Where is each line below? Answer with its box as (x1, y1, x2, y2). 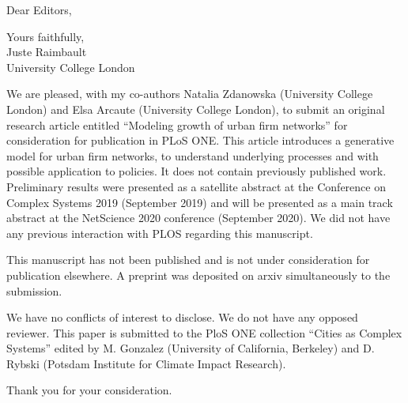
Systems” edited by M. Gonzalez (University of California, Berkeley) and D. (6, 340, 375, 356)
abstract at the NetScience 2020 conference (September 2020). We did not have (6, 209, 391, 226)
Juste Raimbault (6, 43, 87, 60)
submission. (6, 282, 62, 299)
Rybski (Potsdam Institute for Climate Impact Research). (6, 355, 286, 371)
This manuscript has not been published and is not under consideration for (6, 251, 370, 268)
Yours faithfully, (6, 28, 85, 44)
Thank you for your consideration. (6, 382, 172, 398)
